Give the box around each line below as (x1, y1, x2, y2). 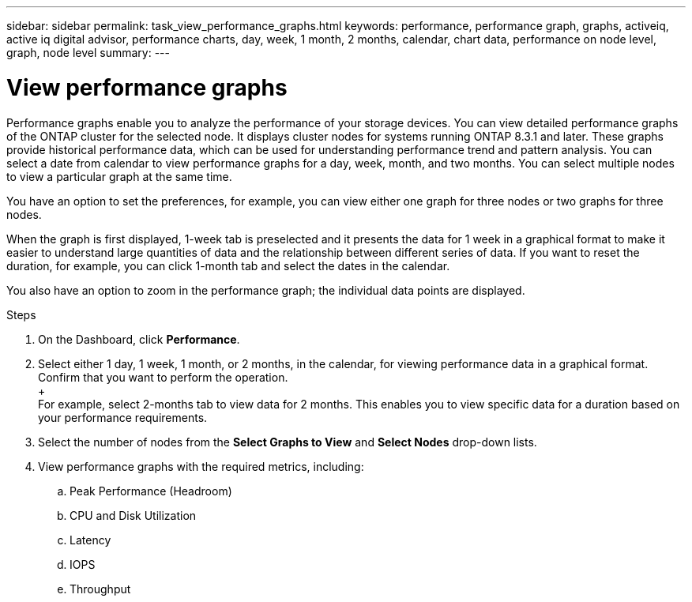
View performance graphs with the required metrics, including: (38, 459, 364, 473)
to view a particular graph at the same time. (6, 169, 232, 183)
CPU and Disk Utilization (70, 508, 197, 522)
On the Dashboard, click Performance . (38, 332, 240, 346)
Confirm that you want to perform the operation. (38, 370, 288, 384)
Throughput (70, 581, 131, 596)
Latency (70, 532, 111, 547)
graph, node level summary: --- (6, 46, 170, 59)
